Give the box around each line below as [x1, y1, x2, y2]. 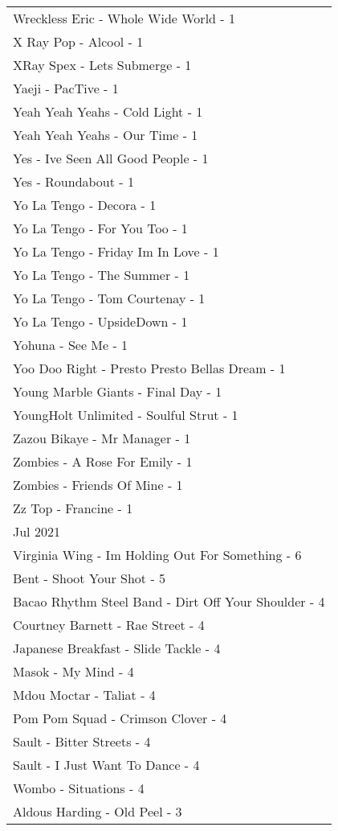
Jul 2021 [13, 522, 60, 541]
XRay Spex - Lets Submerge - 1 [13, 56, 192, 74]
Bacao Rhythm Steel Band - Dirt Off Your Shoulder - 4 [13, 592, 325, 611]
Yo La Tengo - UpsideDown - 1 [13, 312, 188, 331]
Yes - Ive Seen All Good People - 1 [13, 149, 209, 167]
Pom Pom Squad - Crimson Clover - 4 [13, 709, 227, 727]
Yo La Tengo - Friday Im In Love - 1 [13, 242, 219, 261]
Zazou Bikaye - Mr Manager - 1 [13, 429, 191, 447]
